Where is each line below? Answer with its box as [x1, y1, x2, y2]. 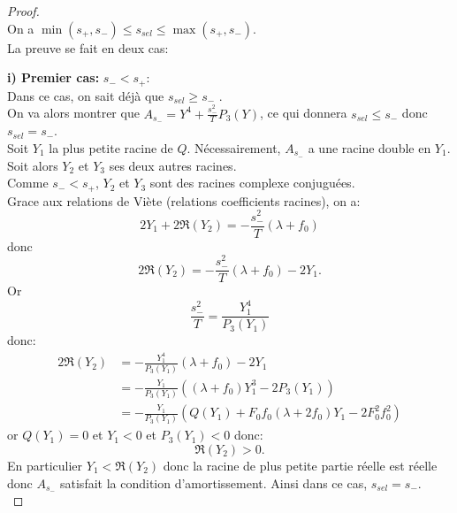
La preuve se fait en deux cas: [7, 38, 169, 57]
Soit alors [7, 156, 58, 174]
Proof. [7, 2, 40, 19]
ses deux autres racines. [109, 156, 237, 174]
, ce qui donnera [259, 103, 347, 122]
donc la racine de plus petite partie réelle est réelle [163, 456, 438, 474]
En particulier [7, 456, 83, 474]
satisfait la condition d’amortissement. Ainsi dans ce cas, [60, 473, 368, 492]
